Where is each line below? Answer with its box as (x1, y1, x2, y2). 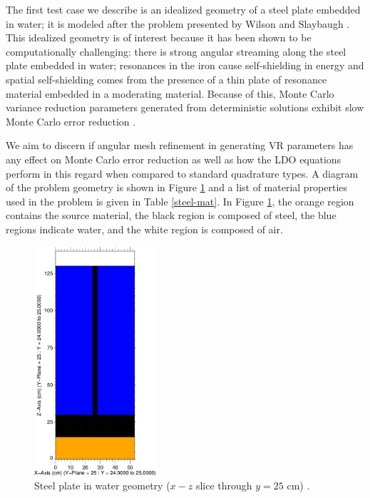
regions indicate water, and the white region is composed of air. (6, 221, 283, 236)
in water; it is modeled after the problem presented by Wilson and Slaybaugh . (6, 16, 350, 31)
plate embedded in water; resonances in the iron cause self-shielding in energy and (6, 58, 364, 73)
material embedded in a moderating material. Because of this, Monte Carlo (6, 86, 334, 101)
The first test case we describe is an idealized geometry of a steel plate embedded (6, 2, 361, 16)
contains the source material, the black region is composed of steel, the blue (6, 208, 336, 223)
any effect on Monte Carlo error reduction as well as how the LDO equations (6, 151, 341, 166)
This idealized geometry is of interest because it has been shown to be (6, 30, 312, 45)
